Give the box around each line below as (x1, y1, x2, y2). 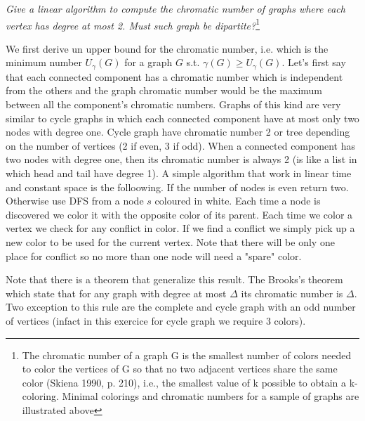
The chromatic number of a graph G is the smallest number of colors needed (22, 347, 352, 362)
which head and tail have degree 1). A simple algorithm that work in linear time (6, 166, 352, 181)
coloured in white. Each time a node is (154, 193, 321, 208)
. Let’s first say (281, 55, 346, 70)
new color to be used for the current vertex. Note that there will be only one (6, 235, 335, 250)
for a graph (124, 55, 173, 70)
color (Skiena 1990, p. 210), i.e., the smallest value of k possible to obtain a (22, 375, 346, 389)
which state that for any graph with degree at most (6, 285, 227, 300)
